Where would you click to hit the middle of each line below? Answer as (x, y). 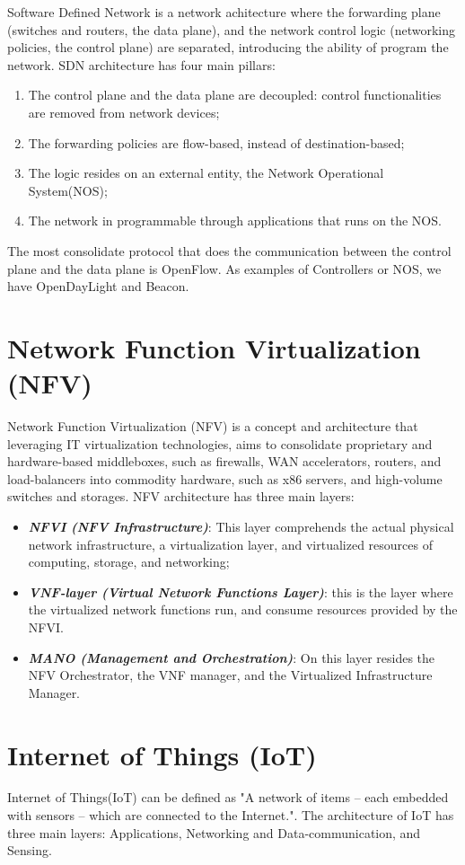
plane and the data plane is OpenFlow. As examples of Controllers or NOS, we (224, 268)
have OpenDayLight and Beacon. (98, 286)
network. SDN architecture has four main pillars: (141, 64)
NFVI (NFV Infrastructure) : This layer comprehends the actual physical (241, 526)
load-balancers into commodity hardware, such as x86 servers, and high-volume (225, 478)
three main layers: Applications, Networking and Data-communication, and (214, 832)
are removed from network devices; (124, 112)
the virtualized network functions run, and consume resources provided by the (243, 609)
